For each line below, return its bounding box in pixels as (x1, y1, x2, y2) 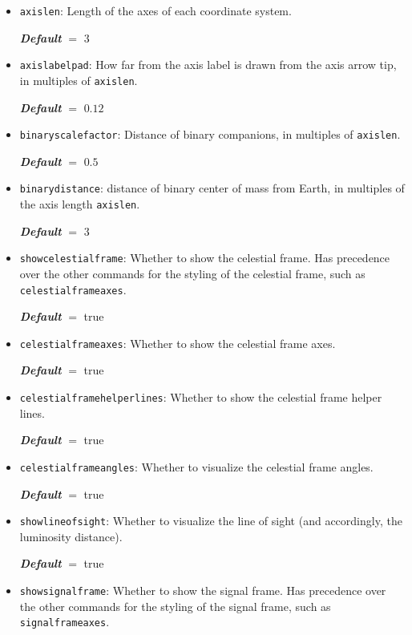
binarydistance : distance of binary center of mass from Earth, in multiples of (19, 180, 405, 196)
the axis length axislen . (19, 196, 140, 212)
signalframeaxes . (19, 613, 110, 630)
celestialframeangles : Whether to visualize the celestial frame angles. (19, 458, 374, 475)
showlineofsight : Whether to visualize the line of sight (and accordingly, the (19, 512, 402, 529)
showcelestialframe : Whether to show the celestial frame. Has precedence (19, 249, 390, 266)
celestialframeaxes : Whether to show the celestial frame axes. (19, 334, 336, 351)
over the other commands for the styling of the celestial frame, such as (19, 265, 366, 281)
